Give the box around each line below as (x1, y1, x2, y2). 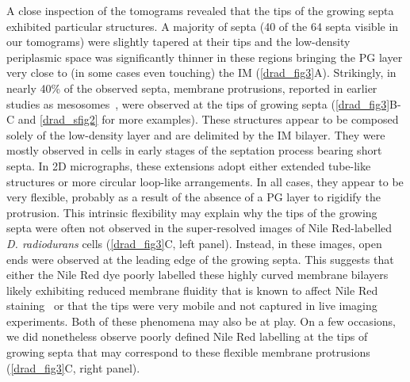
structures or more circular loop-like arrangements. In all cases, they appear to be (6, 173, 404, 189)
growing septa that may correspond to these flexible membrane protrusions (6, 344, 370, 361)
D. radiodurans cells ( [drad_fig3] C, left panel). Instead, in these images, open (6, 235, 382, 251)
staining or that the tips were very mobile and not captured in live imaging (6, 297, 377, 314)
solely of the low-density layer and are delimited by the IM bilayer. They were (6, 126, 385, 143)
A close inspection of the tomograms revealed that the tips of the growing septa (6, 2, 394, 18)
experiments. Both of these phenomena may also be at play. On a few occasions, (6, 312, 396, 329)
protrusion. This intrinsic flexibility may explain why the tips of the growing (6, 204, 377, 220)
